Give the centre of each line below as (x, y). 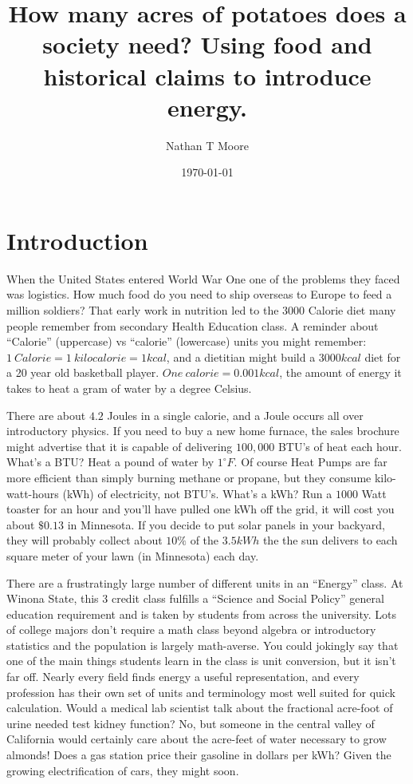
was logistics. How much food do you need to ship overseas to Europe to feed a (199, 294)
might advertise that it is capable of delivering (120, 446)
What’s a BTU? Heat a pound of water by (110, 462)
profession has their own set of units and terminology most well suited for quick (201, 692)
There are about (46, 415)
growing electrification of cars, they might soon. (123, 770)
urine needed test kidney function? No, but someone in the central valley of (191, 723)
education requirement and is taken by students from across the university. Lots (201, 614)
